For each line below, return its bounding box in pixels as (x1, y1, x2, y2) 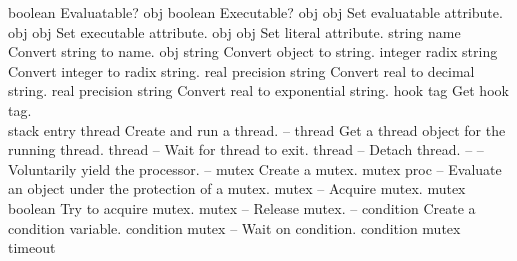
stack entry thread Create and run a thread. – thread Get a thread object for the (8, 119, 506, 140)
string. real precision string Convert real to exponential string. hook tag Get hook (8, 80, 509, 101)
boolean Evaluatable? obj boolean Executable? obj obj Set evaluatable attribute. (8, 2, 503, 22)
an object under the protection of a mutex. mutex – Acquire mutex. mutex (8, 178, 466, 199)
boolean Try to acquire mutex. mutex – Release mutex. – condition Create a (8, 197, 476, 218)
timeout (8, 237, 56, 258)
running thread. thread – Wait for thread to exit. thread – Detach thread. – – (8, 139, 484, 160)
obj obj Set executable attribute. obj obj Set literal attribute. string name (8, 21, 461, 42)
